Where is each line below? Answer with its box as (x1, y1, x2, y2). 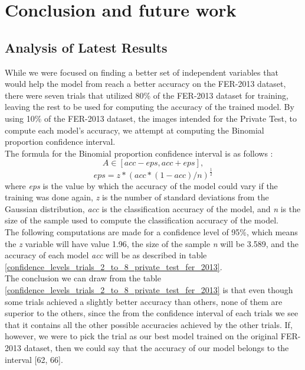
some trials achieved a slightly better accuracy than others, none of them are (5, 295, 283, 307)
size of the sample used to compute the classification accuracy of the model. (5, 214, 278, 226)
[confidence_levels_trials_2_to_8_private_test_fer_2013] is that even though (5, 284, 293, 296)
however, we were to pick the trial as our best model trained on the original (5, 330, 278, 342)
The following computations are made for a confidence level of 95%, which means (5, 226, 298, 238)
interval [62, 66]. (5, 353, 63, 365)
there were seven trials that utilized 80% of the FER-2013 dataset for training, (5, 89, 288, 101)
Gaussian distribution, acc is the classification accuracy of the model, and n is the (5, 202, 301, 215)
